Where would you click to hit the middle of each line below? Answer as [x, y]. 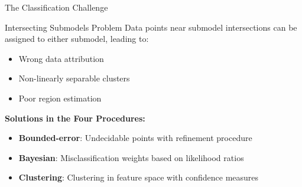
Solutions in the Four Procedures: [75, 118]
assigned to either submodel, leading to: [77, 39]
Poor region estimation [60, 98]
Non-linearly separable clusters [74, 78]
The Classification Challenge [56, 7]
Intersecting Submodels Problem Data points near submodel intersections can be [151, 27]
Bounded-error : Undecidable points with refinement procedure [135, 138]
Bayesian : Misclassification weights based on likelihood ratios [131, 157]
